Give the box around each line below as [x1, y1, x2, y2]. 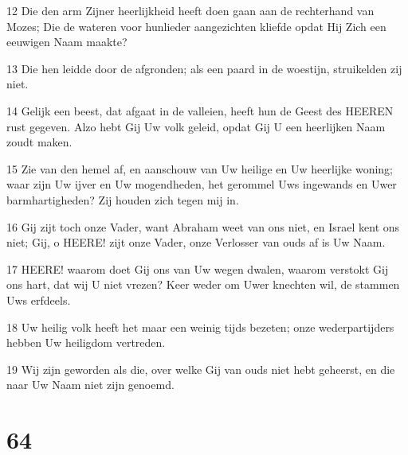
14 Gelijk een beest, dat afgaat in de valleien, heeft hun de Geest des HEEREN [6, 102, 394, 119]
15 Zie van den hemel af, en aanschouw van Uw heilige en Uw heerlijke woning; [6, 160, 394, 177]
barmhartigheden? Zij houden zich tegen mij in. [6, 191, 239, 208]
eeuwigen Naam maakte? [6, 33, 127, 50]
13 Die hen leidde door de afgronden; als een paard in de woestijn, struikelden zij [6, 60, 402, 76]
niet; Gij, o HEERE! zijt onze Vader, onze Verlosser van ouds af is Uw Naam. [6, 234, 386, 251]
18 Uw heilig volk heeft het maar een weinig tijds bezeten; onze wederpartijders [6, 318, 394, 335]
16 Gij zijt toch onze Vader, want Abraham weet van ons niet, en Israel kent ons [6, 218, 400, 235]
